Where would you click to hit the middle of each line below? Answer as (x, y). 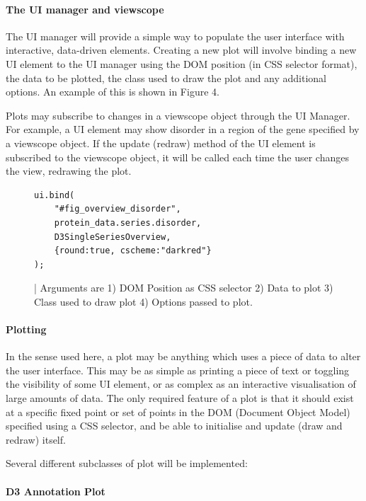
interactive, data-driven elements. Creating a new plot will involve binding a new (181, 50)
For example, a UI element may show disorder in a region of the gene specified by (183, 129)
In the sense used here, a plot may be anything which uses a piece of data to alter (183, 356)
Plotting (26, 329)
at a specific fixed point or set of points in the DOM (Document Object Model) (178, 411)
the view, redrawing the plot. (69, 171)
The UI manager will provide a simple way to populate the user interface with (175, 36)
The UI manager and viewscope (85, 9)
